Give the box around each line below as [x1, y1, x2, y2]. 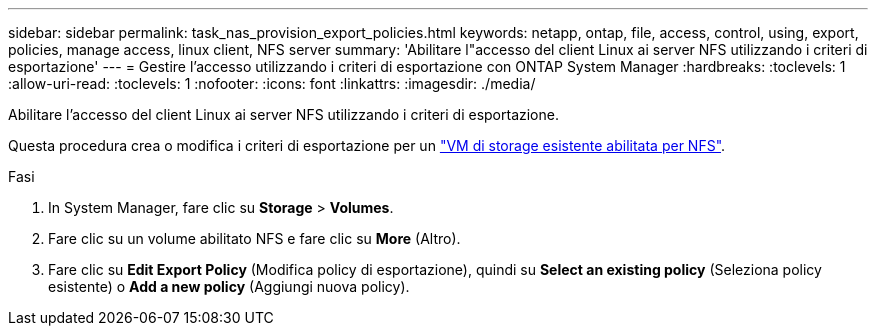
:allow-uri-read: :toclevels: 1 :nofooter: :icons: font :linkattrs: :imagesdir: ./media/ [8, 75, 536, 92]
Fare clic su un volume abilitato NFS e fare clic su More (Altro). [48, 230, 461, 247]
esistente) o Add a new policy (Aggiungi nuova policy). [48, 278, 410, 295]
